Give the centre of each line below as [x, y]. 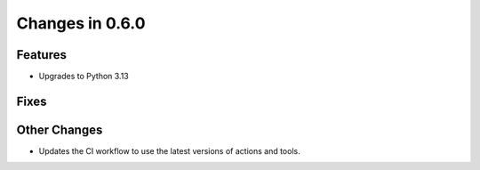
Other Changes [60, 130]
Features [41, 55]
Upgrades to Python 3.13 [84, 77]
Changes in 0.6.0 [81, 23]
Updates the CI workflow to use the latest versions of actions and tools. [170, 150]
